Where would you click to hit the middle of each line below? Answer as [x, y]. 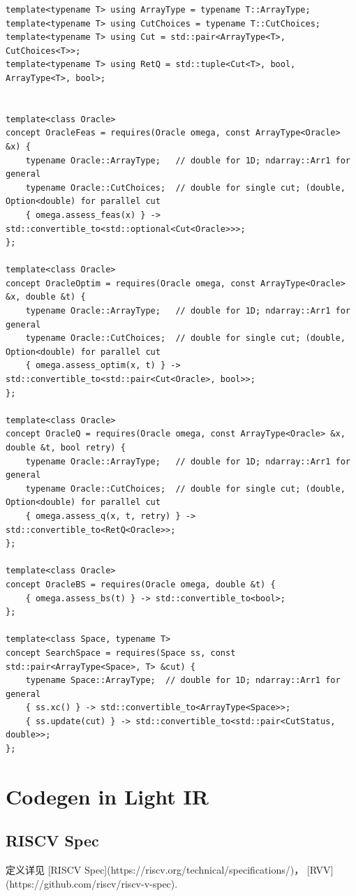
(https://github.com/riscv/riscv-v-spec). [92, 883]
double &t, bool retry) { [66, 448]
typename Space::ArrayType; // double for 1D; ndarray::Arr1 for [183, 681]
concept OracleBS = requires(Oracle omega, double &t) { [141, 584]
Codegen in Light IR [107, 796]
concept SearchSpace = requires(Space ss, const [121, 653]
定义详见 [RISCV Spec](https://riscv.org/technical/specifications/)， [155, 870]
